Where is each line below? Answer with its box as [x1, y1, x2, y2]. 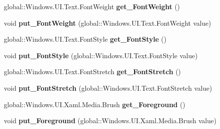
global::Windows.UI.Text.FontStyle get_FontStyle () [4, 34, 167, 44]
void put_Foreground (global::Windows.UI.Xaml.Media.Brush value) [4, 115, 217, 126]
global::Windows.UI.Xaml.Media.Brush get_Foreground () [4, 99, 186, 109]
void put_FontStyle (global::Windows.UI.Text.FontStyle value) [4, 50, 198, 60]
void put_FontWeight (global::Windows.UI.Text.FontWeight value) [4, 17, 211, 28]
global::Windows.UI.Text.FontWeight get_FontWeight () [4, 1, 180, 11]
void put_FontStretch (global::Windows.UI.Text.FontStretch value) [4, 82, 212, 93]
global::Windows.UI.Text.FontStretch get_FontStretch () [4, 66, 181, 77]
